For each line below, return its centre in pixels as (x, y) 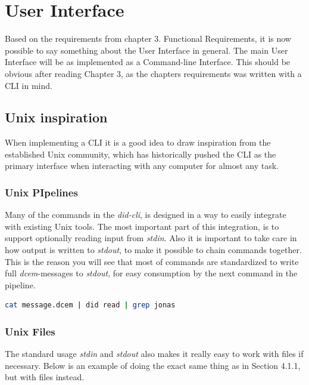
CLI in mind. (29, 85)
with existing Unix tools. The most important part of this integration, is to (142, 226)
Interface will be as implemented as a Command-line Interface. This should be (148, 62)
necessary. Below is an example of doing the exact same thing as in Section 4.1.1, (153, 365)
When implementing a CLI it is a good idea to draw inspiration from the (138, 142)
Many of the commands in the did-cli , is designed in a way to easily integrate (146, 215)
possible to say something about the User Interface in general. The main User (146, 50)
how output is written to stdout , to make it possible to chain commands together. (153, 250)
